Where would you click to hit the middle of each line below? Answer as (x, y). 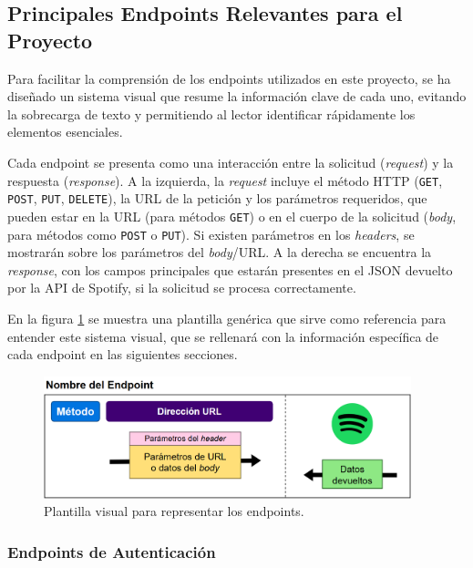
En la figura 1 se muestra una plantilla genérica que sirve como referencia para (227, 318)
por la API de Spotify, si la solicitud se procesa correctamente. (182, 288)
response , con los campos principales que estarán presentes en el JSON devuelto (230, 269)
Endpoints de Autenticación (112, 551)
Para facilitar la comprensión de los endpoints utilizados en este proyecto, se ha (229, 78)
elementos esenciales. (65, 132)
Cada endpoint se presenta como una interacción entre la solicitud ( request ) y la (231, 162)
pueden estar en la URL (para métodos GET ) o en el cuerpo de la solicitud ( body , (232, 216)
